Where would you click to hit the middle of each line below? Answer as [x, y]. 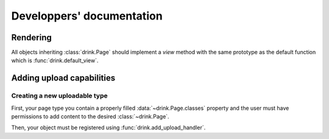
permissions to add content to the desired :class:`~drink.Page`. [90, 116]
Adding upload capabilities [63, 78]
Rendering [31, 37]
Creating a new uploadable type [59, 96]
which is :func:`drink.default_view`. [55, 60]
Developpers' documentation [87, 16]
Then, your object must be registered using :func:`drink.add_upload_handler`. [108, 127]
